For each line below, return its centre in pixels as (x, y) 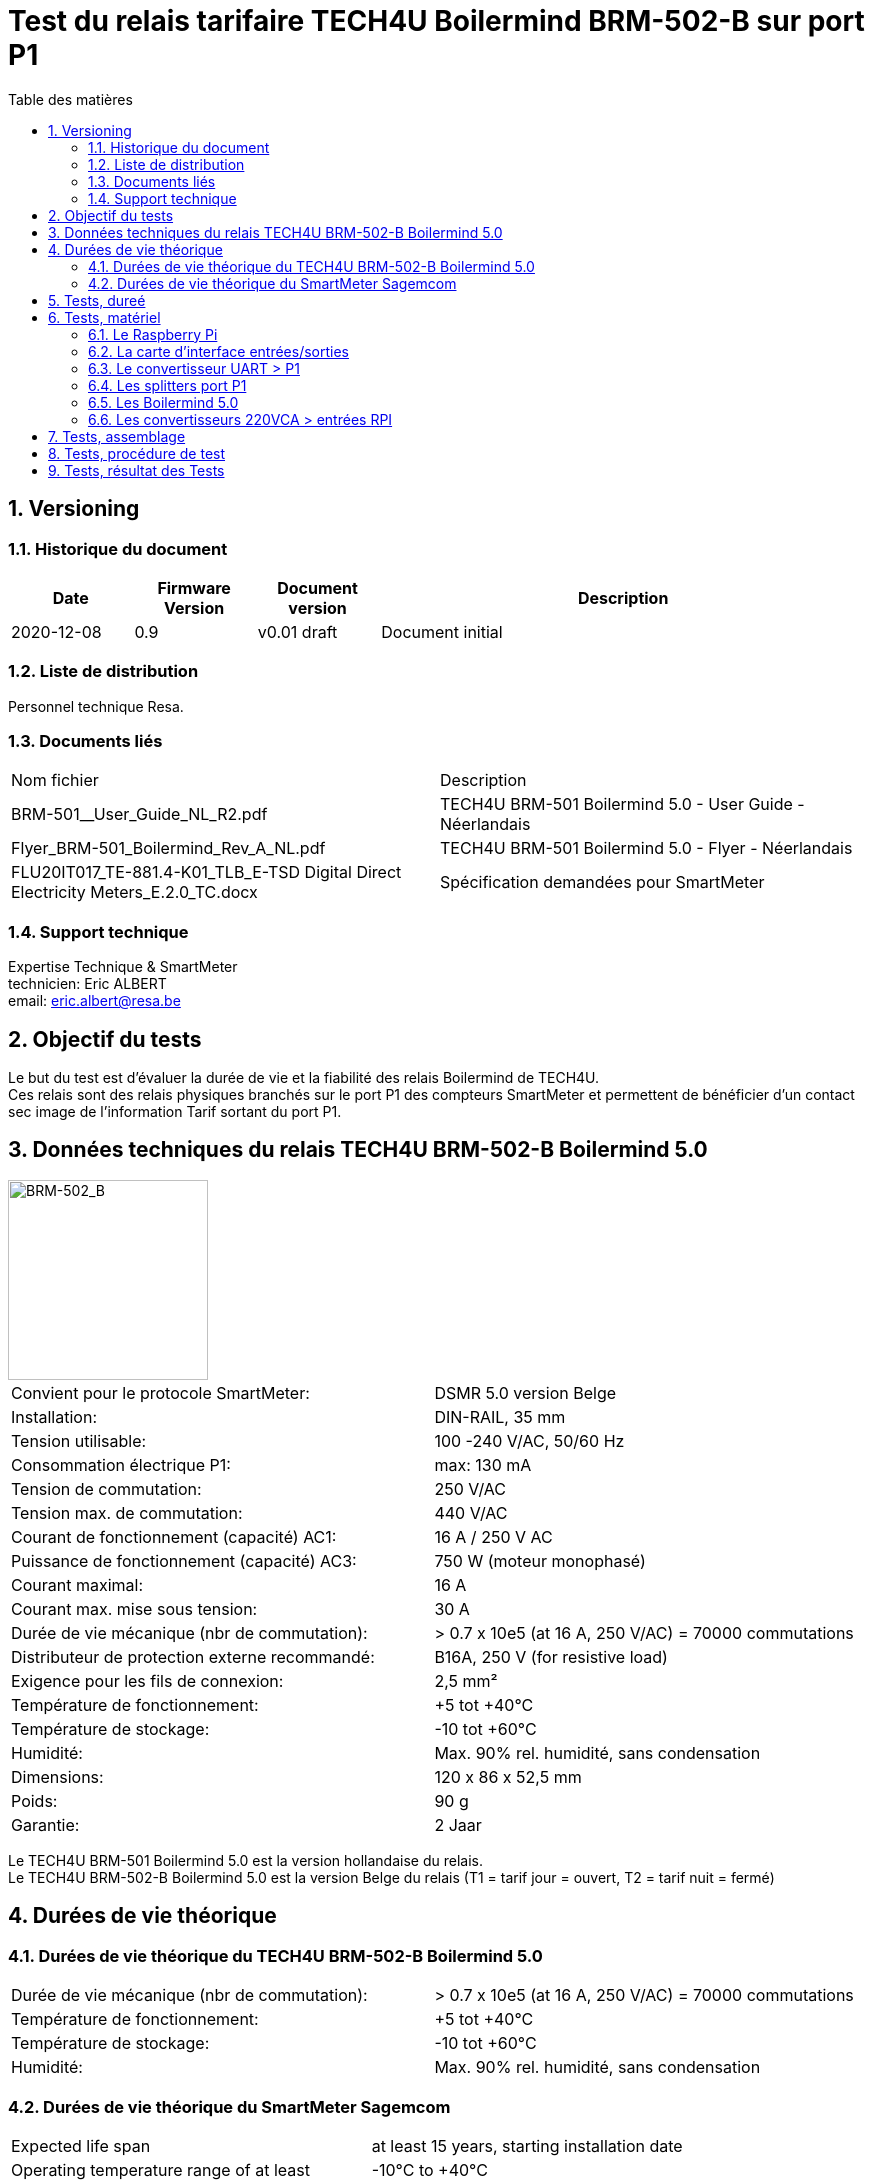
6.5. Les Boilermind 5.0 (163, 402)
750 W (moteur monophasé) (540, 1560)
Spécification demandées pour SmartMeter (602, 882)
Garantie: (45, 1824)
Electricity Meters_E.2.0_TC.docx (134, 892)
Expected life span (81, 2145)
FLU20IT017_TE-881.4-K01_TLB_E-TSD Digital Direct (206, 872)
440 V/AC (471, 1512)
